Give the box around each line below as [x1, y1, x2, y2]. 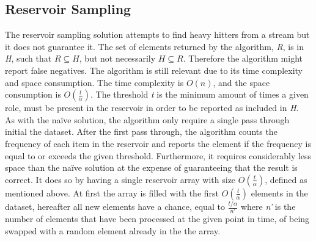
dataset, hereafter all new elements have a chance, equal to [5, 200, 225, 213]
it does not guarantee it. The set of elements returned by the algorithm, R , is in [5, 40, 304, 52]
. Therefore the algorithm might [183, 52, 303, 65]
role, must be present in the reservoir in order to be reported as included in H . [5, 101, 299, 114]
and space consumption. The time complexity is [5, 76, 184, 88]
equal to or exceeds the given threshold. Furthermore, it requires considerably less [5, 149, 312, 162]
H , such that [5, 52, 52, 65]
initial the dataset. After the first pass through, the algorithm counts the [5, 125, 277, 138]
